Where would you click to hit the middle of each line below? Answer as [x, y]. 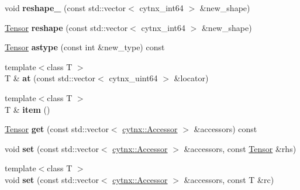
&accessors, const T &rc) [229, 179]
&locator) [191, 78]
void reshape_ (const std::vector [65, 8]
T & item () [27, 109]
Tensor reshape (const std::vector [66, 27]
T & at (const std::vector [50, 78]
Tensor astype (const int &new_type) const [85, 47]
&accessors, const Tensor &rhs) [240, 148]
